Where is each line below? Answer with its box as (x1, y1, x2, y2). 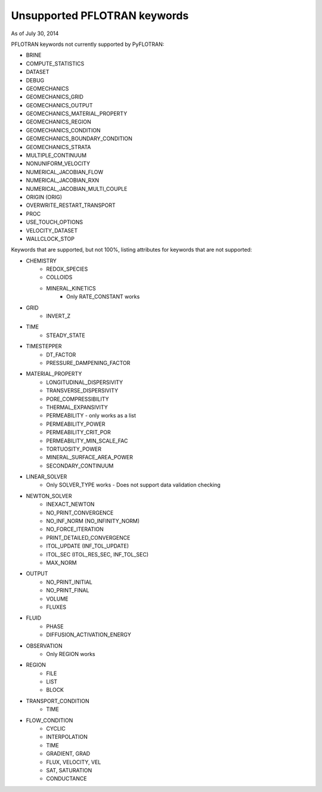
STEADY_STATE (46, 332, 86, 339)
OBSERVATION (26, 642, 63, 649)
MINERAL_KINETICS (46, 284, 96, 292)
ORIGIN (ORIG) (26, 193, 63, 200)
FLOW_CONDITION (26, 716, 73, 724)
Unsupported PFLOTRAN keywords (11, 9, 189, 22)
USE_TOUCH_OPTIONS (26, 218, 83, 226)
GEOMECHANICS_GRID (26, 93, 83, 101)
